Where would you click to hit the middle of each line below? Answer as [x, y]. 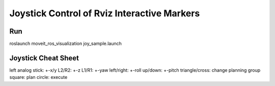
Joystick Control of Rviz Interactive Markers [105, 13]
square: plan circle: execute [38, 77]
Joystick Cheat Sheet [44, 58]
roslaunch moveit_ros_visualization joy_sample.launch [66, 44]
